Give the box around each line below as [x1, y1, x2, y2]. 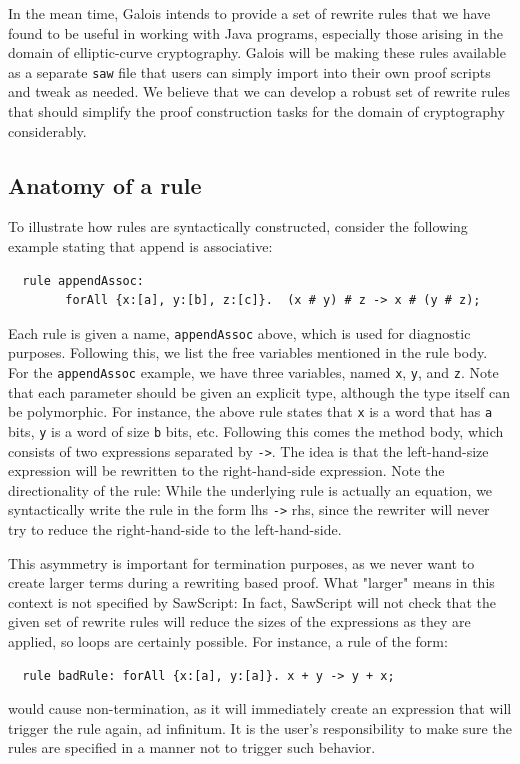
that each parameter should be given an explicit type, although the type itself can [8, 381, 510, 402]
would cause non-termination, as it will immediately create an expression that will [8, 698, 512, 719]
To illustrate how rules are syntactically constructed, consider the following [8, 216, 468, 237]
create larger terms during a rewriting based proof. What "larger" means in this [8, 572, 495, 593]
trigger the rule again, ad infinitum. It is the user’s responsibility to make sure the [8, 717, 512, 738]
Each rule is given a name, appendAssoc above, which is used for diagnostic [8, 322, 471, 343]
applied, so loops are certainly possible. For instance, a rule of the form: [8, 631, 448, 652]
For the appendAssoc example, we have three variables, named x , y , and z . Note [8, 362, 499, 383]
